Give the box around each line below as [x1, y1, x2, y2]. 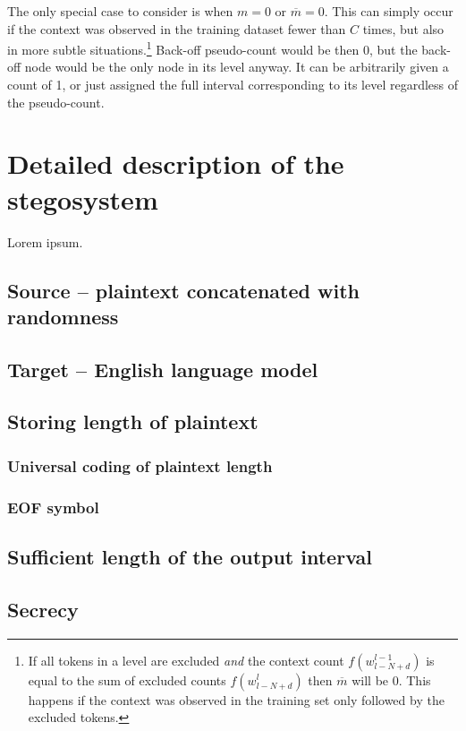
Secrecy [7, 595, 79, 623]
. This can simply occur [324, 2, 453, 20]
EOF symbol [7, 495, 99, 518]
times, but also [362, 19, 445, 38]
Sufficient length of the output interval [7, 542, 372, 570]
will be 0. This [352, 670, 431, 689]
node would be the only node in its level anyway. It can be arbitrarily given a [24, 57, 449, 76]
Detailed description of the [7, 145, 344, 182]
